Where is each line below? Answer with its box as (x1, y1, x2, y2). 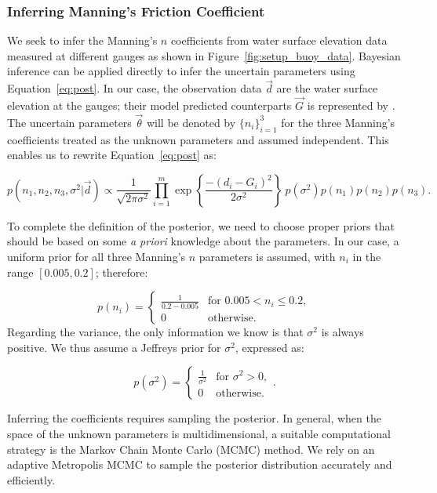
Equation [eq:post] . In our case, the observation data (7, 80, 262, 96)
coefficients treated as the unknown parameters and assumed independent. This (7, 131, 389, 147)
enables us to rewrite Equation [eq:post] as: (7, 147, 217, 163)
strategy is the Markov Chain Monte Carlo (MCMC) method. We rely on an (7, 440, 375, 457)
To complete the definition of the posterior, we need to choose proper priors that (7, 217, 395, 234)
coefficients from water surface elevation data (170, 32, 388, 49)
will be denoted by (146, 114, 236, 130)
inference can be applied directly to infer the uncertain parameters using (7, 63, 355, 79)
